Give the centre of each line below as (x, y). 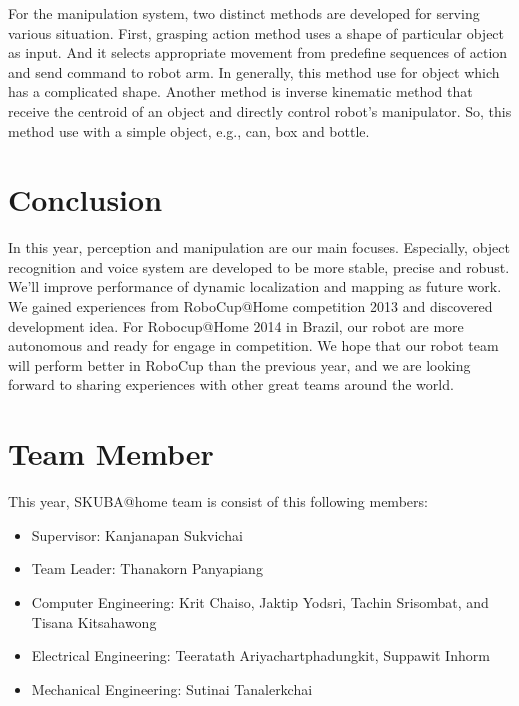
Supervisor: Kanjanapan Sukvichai (137, 534)
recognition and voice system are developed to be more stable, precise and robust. (259, 266)
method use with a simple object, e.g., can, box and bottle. (189, 130)
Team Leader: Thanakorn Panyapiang (147, 568)
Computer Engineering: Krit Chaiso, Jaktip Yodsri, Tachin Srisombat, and (260, 601)
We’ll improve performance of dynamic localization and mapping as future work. (255, 286)
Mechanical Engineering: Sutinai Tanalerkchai (172, 688)
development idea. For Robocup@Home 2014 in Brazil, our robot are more (236, 325)
